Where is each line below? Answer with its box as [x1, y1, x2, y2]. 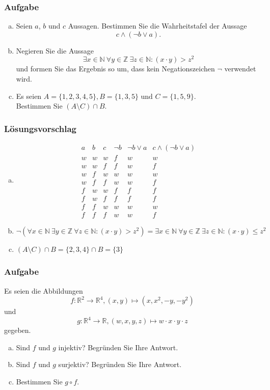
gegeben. [4, 325, 31, 335]
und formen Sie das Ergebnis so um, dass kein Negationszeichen [16, 63, 215, 74]
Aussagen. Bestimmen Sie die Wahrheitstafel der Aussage [68, 20, 247, 31]
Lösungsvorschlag [4, 122, 76, 135]
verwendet [224, 63, 256, 74]
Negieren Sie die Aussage [16, 45, 94, 56]
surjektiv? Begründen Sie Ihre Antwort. [58, 359, 182, 370]
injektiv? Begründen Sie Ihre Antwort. [58, 342, 178, 352]
